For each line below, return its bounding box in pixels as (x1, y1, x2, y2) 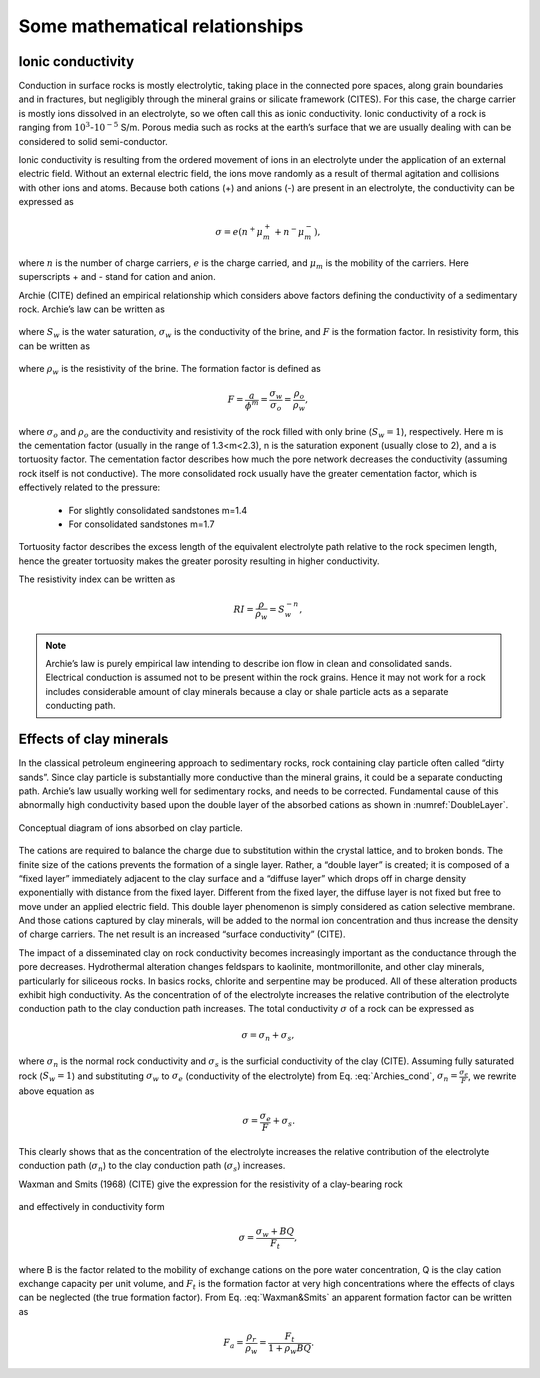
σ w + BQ (255, 1226, 295, 1240)
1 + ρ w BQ (268, 1342, 312, 1356)
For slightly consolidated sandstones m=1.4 (68, 504, 248, 516)
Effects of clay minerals (18, 731, 169, 748)
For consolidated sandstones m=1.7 (68, 518, 215, 530)
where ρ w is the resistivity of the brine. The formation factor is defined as (18, 363, 322, 377)
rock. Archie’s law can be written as (18, 303, 165, 315)
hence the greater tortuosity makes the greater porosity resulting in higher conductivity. (18, 555, 380, 567)
